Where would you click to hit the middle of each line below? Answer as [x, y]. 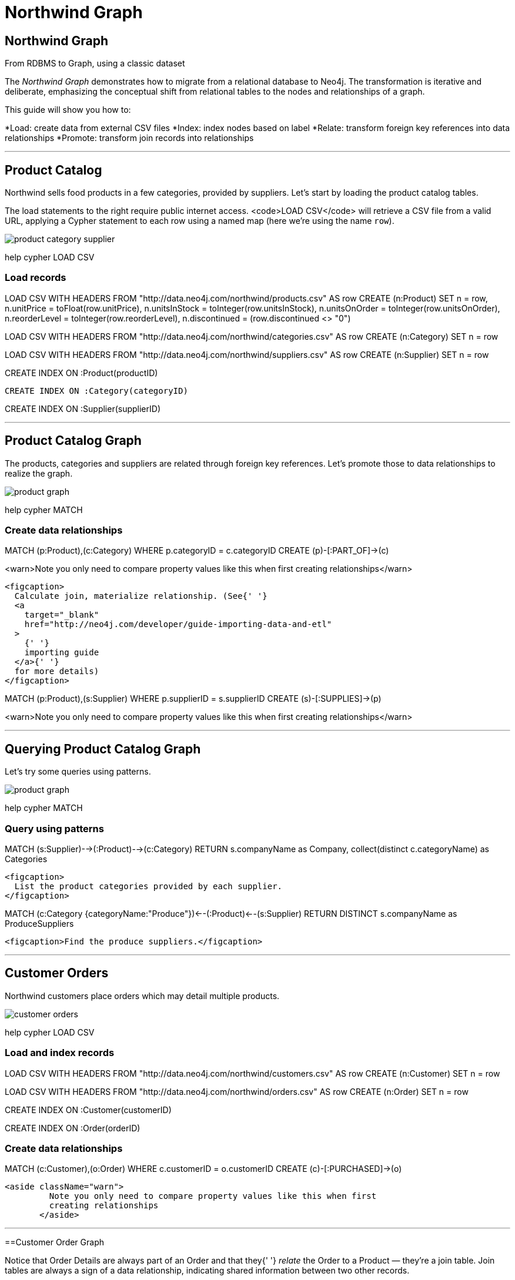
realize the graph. [39, 473]
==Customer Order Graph [55, 1242]
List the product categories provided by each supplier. [148, 886]
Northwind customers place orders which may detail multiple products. [142, 996]
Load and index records [60, 1053]
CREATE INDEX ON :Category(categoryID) [96, 391]
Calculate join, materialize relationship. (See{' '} [141, 596]
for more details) [57, 671]
